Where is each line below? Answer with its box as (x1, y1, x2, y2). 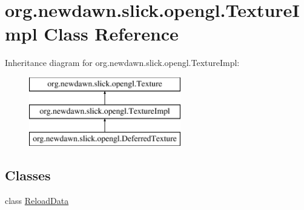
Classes (5, 166, 51, 185)
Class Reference (44, 21, 179, 46)
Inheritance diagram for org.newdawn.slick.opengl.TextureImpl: (5, 56, 240, 69)
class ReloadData (5, 194, 69, 207)
